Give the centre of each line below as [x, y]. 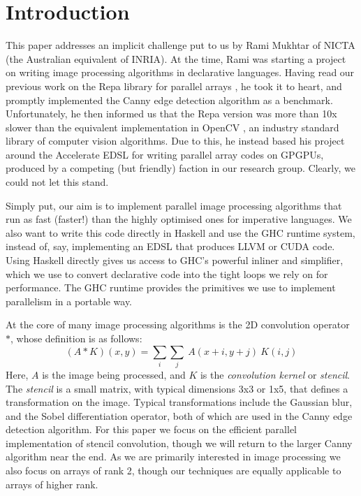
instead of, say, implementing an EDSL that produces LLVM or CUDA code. [170, 246]
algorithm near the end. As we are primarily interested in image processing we [173, 457]
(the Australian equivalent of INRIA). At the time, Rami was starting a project [176, 58]
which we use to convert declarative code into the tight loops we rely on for [167, 273]
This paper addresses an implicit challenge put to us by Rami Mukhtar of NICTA [180, 45]
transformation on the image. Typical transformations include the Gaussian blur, [179, 402]
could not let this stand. [57, 182]
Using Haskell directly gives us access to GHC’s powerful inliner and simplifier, [175, 260]
